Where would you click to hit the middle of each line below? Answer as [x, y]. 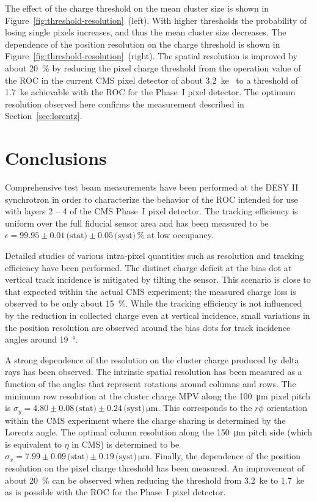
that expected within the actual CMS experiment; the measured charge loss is [151, 291]
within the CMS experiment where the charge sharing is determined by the [145, 420]
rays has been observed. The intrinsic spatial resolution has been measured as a [154, 372]
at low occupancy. [180, 235]
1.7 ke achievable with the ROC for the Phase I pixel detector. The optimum [150, 92]
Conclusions [56, 158]
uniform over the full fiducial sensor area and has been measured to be [137, 223]
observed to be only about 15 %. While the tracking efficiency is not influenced [153, 303]
